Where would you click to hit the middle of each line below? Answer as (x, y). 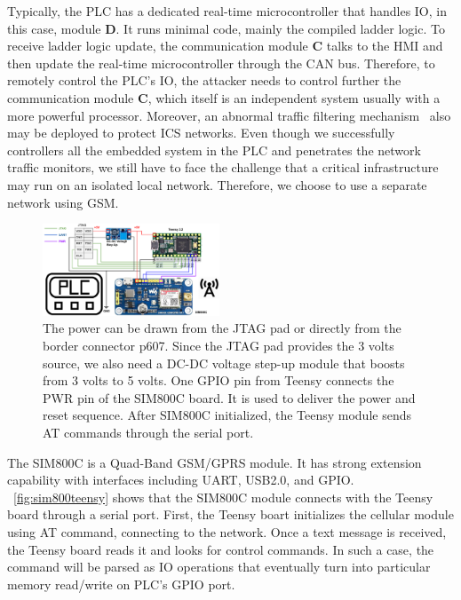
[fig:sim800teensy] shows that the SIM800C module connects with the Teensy (223, 497)
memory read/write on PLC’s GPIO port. (121, 584)
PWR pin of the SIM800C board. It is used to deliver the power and (229, 397)
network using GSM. (63, 202)
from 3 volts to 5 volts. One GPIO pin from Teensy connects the (219, 380)
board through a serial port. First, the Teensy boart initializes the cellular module (230, 514)
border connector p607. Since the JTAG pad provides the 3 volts (219, 346)
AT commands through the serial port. (148, 432)
